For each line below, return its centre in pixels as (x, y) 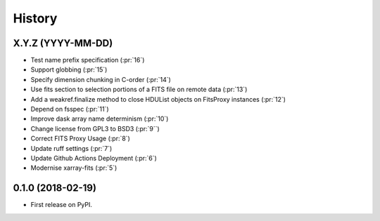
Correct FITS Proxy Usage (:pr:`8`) (80, 139)
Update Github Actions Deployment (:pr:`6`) (94, 158)
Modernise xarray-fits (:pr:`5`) (74, 168)
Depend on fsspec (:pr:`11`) (70, 109)
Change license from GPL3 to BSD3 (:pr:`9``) (95, 128)
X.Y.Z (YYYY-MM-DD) (63, 43)
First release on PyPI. (62, 205)
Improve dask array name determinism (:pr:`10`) (100, 119)
